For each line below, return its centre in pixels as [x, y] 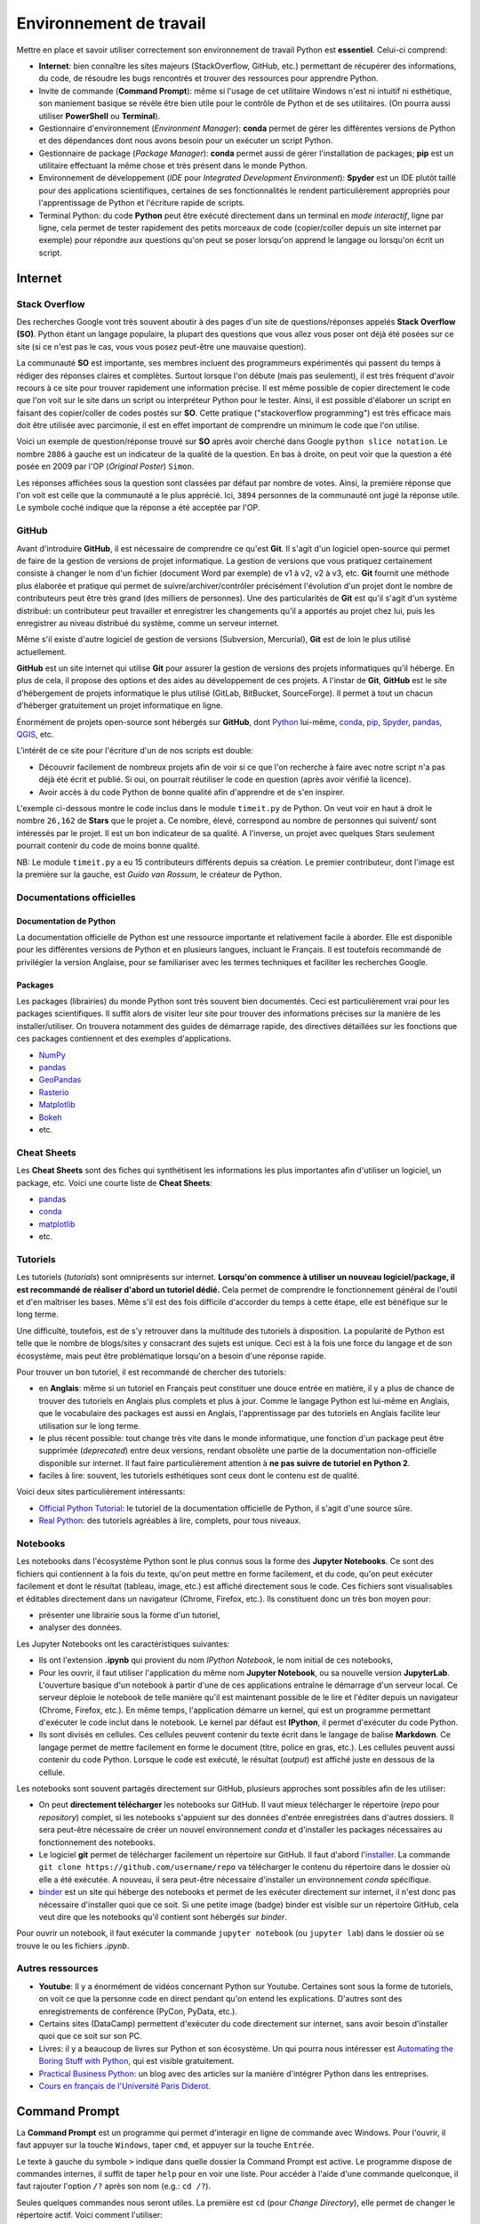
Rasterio [54, 1092]
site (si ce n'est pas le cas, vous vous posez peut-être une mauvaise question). [161, 346]
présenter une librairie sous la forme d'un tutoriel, [129, 1615]
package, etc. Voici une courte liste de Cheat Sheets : [114, 1182]
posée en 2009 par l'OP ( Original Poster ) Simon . [105, 466]
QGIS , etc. [35, 735]
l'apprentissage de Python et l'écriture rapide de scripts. [142, 203]
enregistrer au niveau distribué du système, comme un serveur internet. [148, 623]
